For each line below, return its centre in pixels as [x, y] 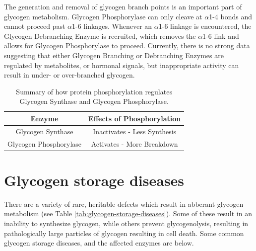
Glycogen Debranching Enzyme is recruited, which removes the [100, 36]
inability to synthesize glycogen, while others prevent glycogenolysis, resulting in [126, 223]
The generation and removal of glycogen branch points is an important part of [123, 6]
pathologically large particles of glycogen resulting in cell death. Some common [124, 233]
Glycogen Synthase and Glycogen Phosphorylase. [94, 101]
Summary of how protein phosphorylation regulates [94, 91]
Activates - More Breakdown [134, 143]
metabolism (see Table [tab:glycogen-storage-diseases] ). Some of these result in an [128, 213]
